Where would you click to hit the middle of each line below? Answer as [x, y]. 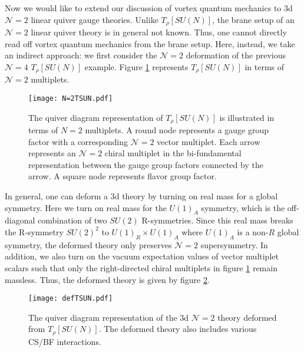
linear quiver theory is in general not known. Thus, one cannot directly [159, 32]
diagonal [20, 220]
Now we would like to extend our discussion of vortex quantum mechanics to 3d [149, 8]
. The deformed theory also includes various [178, 329]
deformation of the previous [236, 55]
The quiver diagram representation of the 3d [109, 317]
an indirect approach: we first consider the [81, 55]
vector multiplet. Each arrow [209, 141]
